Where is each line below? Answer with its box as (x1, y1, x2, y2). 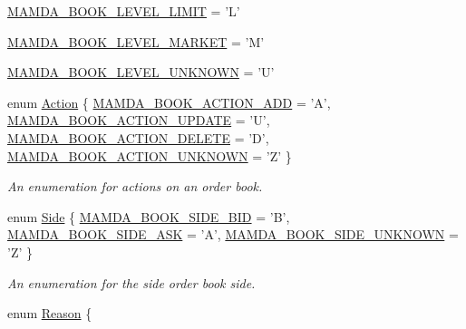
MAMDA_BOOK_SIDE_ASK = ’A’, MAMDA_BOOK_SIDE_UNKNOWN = (7, 225, 459, 244)
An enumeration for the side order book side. (7, 273, 256, 292)
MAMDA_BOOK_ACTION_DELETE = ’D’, (7, 128, 269, 147)
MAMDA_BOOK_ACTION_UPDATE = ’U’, (7, 111, 270, 130)
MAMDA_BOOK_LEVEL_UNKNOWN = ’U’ (7, 63, 275, 82)
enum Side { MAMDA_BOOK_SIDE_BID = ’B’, (7, 207, 290, 226)
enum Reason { (7, 304, 92, 323)
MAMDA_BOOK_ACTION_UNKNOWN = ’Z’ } (7, 146, 292, 165)
